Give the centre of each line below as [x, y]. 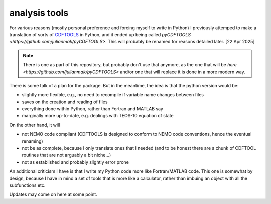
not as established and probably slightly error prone [75, 162]
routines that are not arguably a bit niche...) [66, 155]
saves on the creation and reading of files [65, 102]
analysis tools [39, 13]
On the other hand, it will [35, 125]
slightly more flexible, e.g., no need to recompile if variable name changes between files [113, 95]
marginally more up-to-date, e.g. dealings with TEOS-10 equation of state [98, 116]
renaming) [32, 141]
